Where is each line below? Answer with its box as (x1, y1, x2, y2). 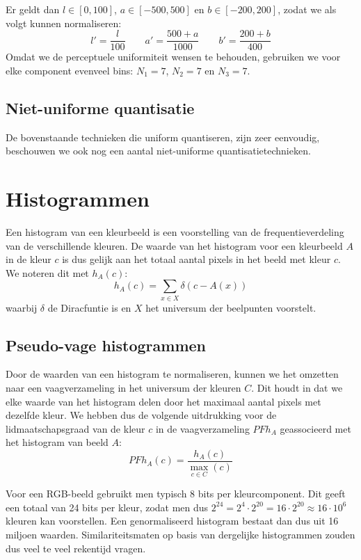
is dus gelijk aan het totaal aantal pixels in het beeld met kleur (62, 252, 331, 266)
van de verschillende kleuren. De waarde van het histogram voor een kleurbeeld (6, 238, 343, 253)
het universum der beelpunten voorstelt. (145, 300, 316, 314)
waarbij (6, 300, 38, 314)
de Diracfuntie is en (47, 300, 131, 314)
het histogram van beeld (6, 435, 109, 449)
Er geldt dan (6, 2, 60, 16)
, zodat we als (278, 2, 337, 16)
